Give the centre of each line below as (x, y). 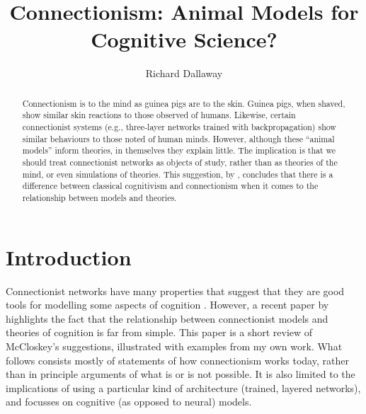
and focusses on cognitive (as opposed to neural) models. (129, 402)
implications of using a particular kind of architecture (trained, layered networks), (183, 387)
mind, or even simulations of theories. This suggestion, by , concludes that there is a (178, 174)
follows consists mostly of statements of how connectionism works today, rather (177, 360)
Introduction (69, 257)
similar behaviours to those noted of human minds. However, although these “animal (178, 138)
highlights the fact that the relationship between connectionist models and (167, 318)
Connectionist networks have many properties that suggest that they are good (175, 291)
